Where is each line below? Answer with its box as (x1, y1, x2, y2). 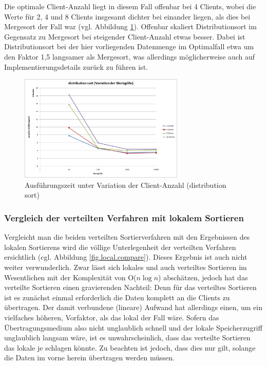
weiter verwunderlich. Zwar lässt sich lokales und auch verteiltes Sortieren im (4, 261, 247, 272)
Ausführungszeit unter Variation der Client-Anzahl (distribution (25, 179, 226, 190)
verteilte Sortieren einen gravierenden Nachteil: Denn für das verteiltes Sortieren (4, 282, 257, 293)
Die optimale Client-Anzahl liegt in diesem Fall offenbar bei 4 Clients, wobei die (4, 1, 256, 11)
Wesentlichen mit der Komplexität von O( (4, 272, 137, 282)
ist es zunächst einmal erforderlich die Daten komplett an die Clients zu (4, 292, 230, 302)
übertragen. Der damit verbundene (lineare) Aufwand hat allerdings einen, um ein (4, 302, 263, 313)
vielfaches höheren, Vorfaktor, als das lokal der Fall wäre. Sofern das (4, 312, 219, 322)
